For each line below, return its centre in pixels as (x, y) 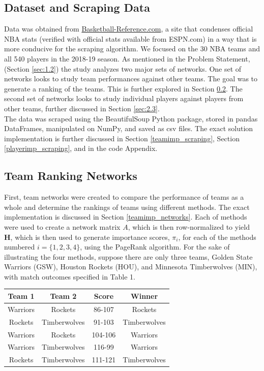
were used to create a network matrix (62, 226)
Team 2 (63, 296)
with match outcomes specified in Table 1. (70, 276)
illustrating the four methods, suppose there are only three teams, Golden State (128, 256)
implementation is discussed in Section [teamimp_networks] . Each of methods (126, 217)
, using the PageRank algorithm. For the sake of (155, 247)
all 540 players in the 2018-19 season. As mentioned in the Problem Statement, (127, 58)
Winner (144, 296)
